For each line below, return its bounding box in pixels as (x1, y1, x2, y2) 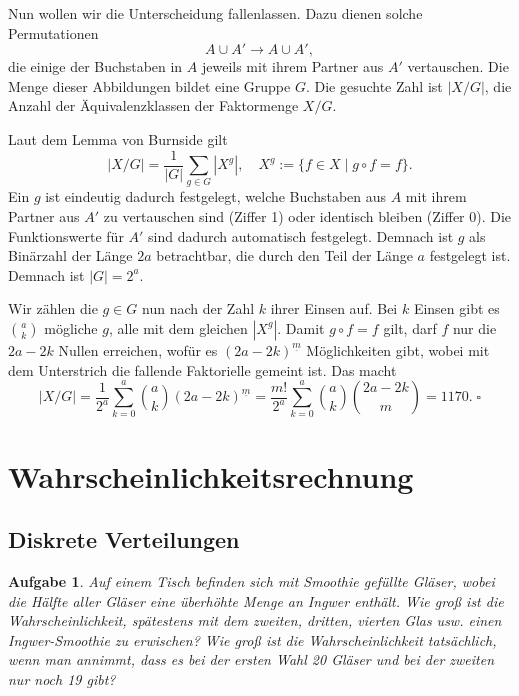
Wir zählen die (8, 298, 98, 319)
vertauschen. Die (407, 56, 509, 77)
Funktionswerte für (8, 225, 124, 246)
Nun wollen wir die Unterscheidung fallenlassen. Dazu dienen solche (8, 3, 423, 23)
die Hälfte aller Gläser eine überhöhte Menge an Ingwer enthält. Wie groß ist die (8, 590, 504, 611)
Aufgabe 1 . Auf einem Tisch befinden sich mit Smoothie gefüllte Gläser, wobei (8, 571, 495, 592)
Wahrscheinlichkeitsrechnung (8, 455, 414, 496)
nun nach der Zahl (142, 298, 255, 319)
